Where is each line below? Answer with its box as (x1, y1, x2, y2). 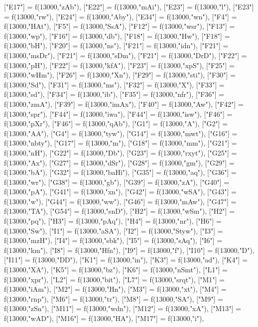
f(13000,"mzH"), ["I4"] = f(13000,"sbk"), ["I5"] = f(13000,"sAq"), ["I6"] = (4, 235, 223, 245)
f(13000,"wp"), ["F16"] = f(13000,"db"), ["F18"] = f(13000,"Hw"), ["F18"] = (4, 30, 230, 41)
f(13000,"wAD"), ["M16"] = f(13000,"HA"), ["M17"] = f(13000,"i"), (4, 313, 204, 323)
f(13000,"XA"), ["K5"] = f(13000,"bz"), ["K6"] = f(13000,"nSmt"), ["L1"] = (4, 264, 228, 275)
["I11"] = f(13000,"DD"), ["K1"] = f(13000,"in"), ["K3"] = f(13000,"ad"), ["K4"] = (4, 254, 248, 265)
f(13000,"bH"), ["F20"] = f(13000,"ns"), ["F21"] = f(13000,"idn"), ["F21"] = (4, 40, 229, 51)
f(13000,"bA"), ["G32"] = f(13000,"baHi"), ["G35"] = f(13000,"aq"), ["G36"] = (4, 167, 237, 177)
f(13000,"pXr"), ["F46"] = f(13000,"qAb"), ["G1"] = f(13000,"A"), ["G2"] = (4, 118, 228, 129)
